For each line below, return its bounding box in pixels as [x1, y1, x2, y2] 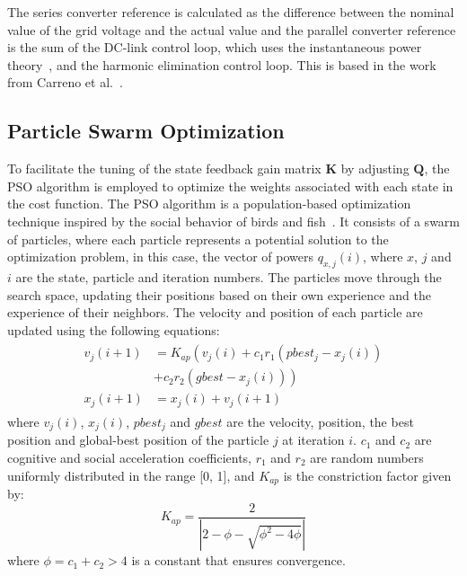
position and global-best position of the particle [7, 430, 269, 449]
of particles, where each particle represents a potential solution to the [7, 229, 389, 248]
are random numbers [310, 448, 424, 466]
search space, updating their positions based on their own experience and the [7, 285, 431, 304]
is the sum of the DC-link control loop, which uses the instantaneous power [7, 38, 422, 57]
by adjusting [340, 159, 410, 178]
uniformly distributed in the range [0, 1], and [7, 465, 255, 484]
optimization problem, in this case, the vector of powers [7, 247, 313, 266]
